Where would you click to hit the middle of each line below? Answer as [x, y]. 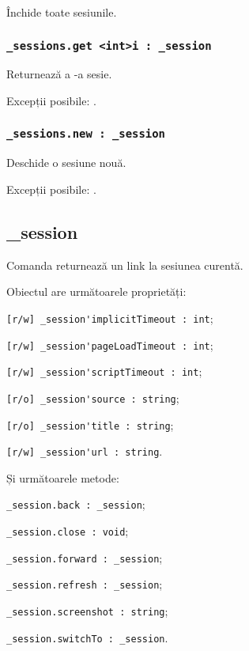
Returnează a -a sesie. [59, 74]
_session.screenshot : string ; [87, 611]
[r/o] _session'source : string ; [93, 397]
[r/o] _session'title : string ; [90, 424]
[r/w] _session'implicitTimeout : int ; [110, 318]
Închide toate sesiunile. [62, 12]
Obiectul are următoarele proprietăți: [96, 291]
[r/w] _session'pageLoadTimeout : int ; [110, 344]
